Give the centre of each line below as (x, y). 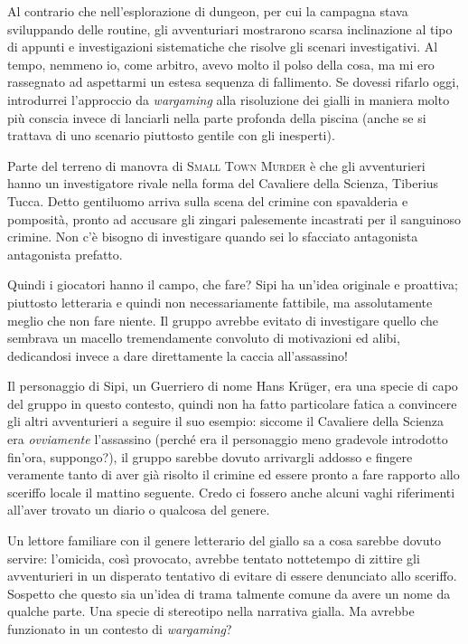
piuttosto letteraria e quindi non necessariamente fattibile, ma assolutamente (220, 302)
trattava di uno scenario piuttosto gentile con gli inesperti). (171, 135)
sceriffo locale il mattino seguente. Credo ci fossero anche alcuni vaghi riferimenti (231, 492)
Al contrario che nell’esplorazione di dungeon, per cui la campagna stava (208, 11)
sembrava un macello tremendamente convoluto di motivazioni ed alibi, (204, 338)
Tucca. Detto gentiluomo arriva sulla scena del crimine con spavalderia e (208, 200)
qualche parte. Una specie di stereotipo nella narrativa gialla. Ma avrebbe (211, 611)
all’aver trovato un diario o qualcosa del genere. (139, 510)
